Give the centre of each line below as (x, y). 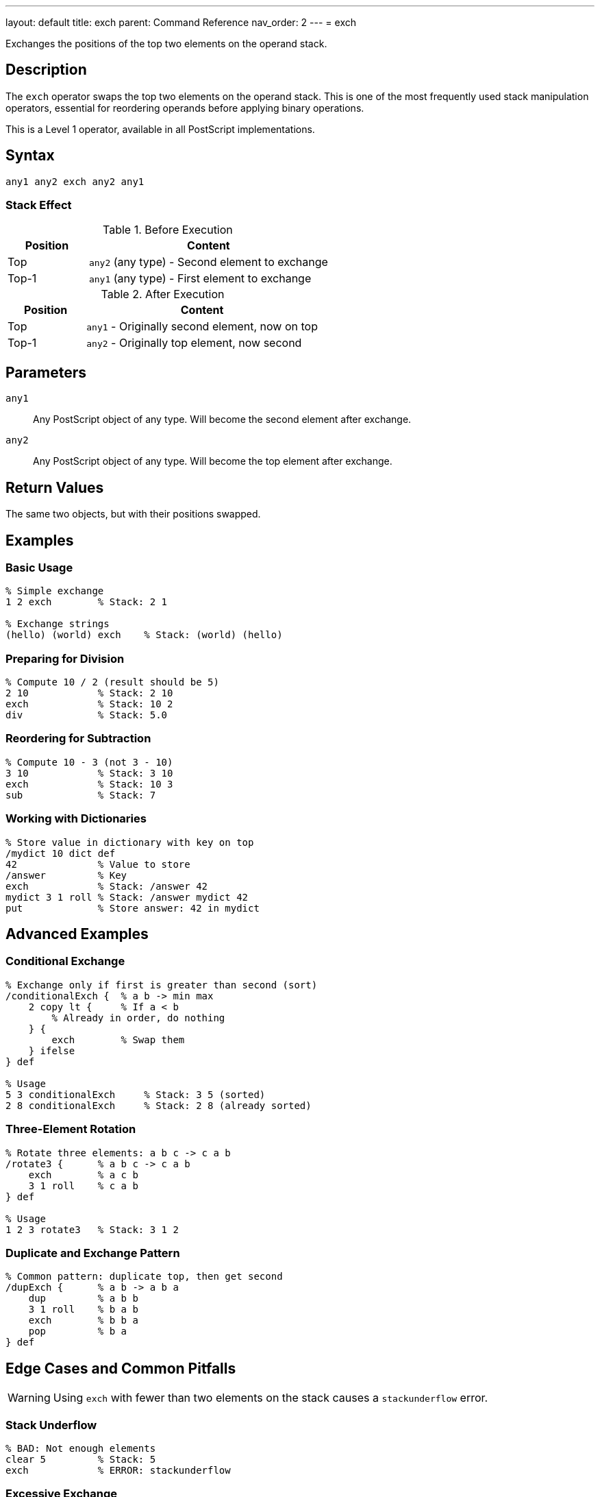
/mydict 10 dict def (61, 853)
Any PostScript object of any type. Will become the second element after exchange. (222, 419)
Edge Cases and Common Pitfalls (121, 1368)
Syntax (30, 156)
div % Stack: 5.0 (87, 715)
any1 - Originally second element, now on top (202, 327)
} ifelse (52, 1050)
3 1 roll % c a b (83, 1185)
